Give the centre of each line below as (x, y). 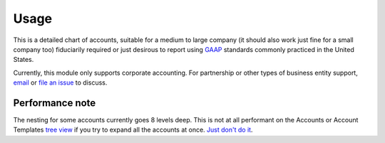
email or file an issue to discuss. (60, 83)
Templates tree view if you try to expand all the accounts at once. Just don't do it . (133, 130)
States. (24, 60)
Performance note (55, 103)
